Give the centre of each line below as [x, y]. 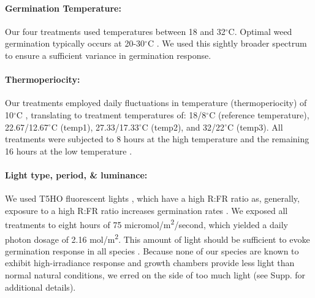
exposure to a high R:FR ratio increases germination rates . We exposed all [146, 210]
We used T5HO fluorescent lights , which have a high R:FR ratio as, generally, [152, 198]
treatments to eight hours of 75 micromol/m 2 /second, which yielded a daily [146, 223]
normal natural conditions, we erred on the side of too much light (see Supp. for [155, 275]
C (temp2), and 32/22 [183, 127]
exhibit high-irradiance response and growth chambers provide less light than [150, 263]
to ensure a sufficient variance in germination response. [108, 55]
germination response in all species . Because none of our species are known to [152, 250]
